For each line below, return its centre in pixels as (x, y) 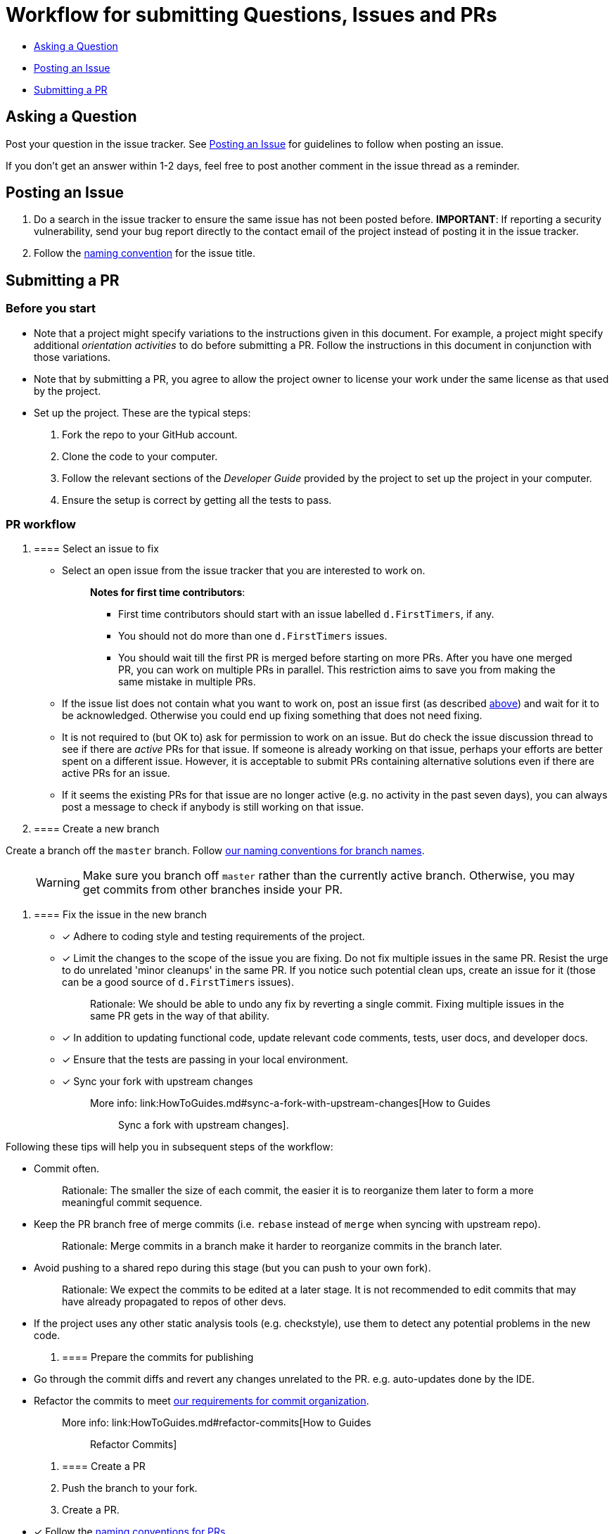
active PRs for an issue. (116, 773)
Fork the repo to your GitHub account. (150, 434)
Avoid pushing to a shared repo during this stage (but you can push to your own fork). (232, 1268)
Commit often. (67, 1169)
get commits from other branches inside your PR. (213, 890)
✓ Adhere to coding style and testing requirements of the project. (213, 937)
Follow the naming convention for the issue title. (145, 253)
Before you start (51, 309)
